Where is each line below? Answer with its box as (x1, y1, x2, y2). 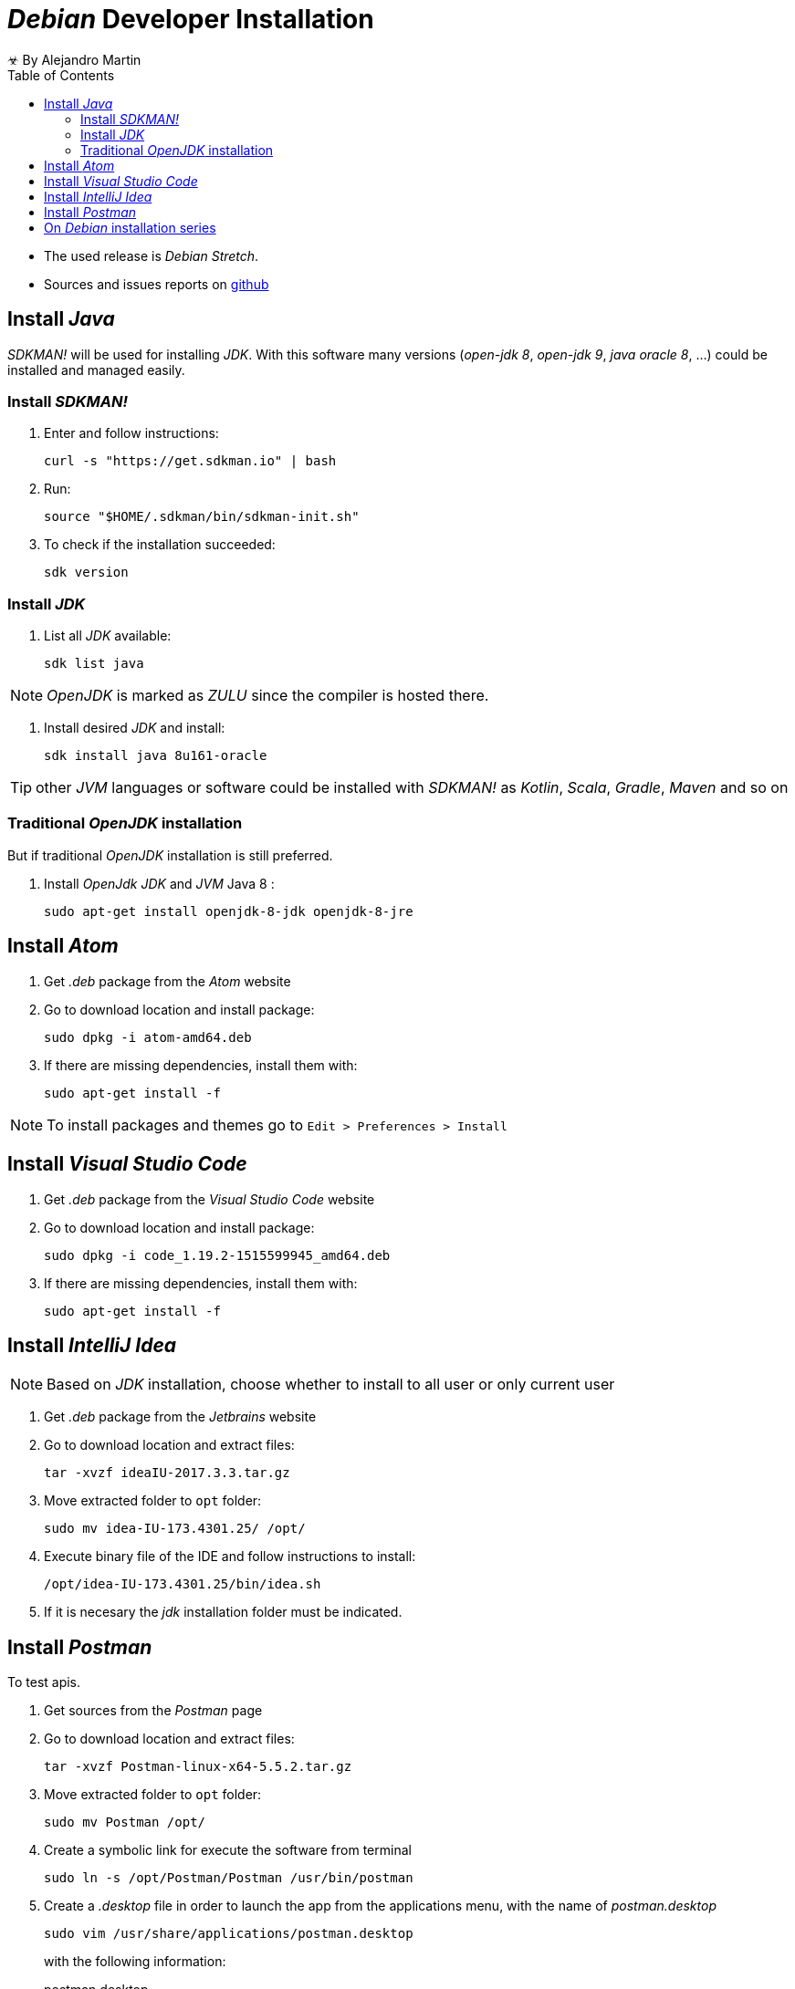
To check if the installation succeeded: (44, 536, 276, 553)
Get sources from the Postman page (44, 1703, 263, 1719)
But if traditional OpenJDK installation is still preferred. (7, 847, 333, 863)
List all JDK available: (44, 628, 172, 644)
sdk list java (44, 656, 144, 672)
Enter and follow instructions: (44, 425, 219, 442)
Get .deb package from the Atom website (44, 973, 291, 989)
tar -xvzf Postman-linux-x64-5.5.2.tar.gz (44, 1759, 352, 1775)
